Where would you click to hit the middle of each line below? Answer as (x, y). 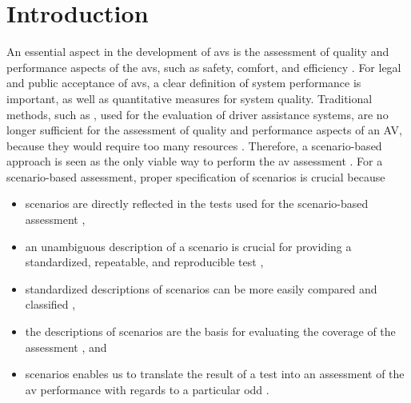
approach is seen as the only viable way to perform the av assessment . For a (195, 161)
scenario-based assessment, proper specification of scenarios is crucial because (196, 176)
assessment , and (66, 347)
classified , (50, 304)
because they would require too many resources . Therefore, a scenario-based (194, 145)
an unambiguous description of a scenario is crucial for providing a (188, 246)
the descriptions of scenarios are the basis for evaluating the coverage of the (210, 331)
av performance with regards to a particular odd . (147, 389)
